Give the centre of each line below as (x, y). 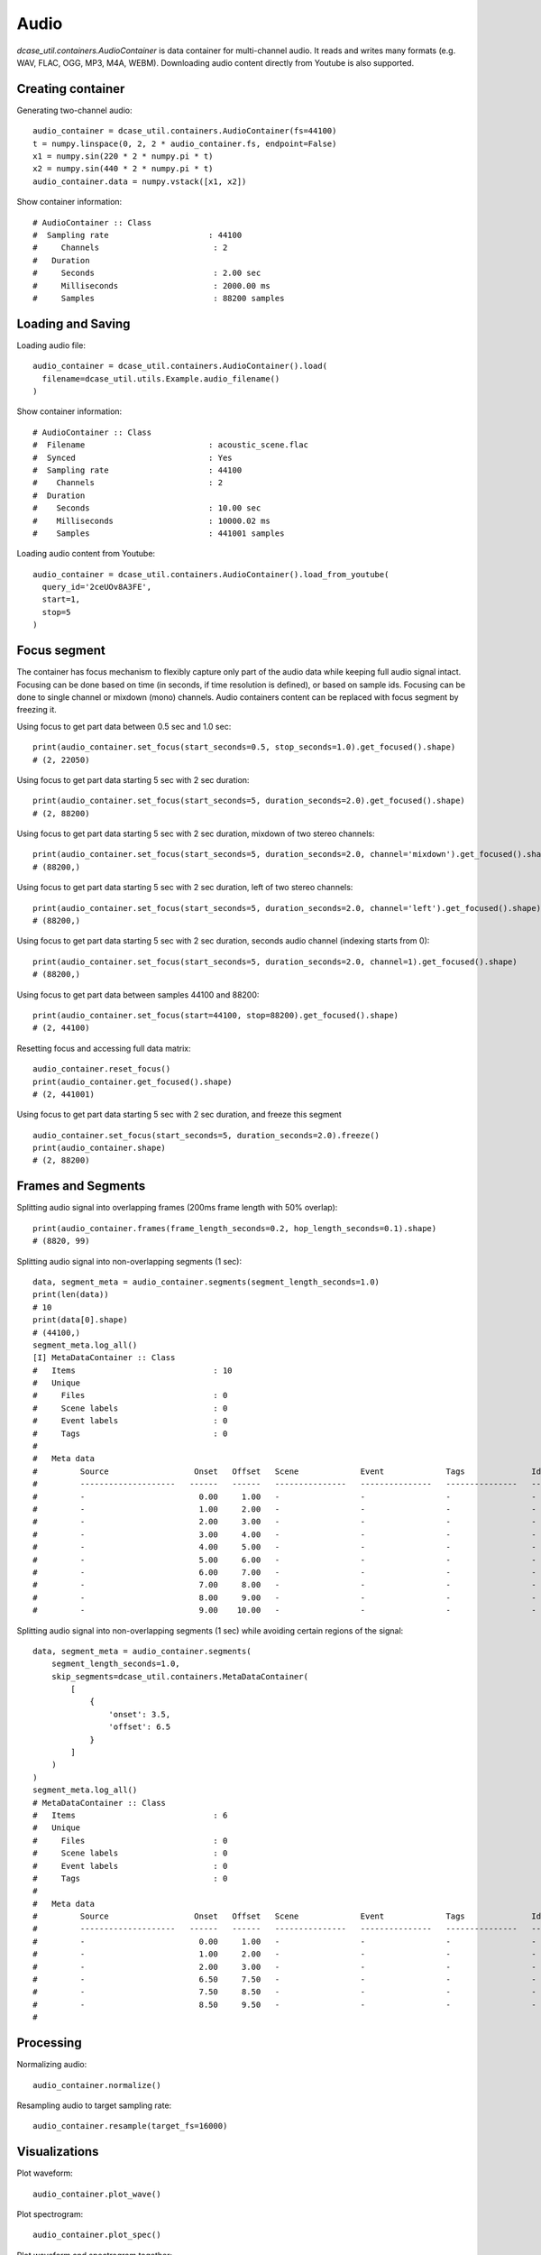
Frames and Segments (81, 1186)
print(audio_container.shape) (100, 1148)
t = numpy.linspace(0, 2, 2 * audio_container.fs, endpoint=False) (185, 143)
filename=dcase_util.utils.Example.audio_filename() (161, 378)
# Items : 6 (130, 1815)
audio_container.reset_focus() (102, 1069)
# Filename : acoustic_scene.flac (170, 445)
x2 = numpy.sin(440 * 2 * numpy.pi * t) (123, 169)
